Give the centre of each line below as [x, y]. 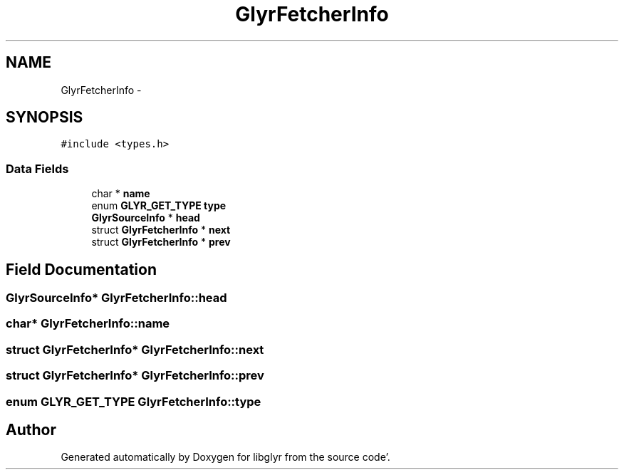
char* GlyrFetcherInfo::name [88, 324]
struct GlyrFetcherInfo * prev [161, 242]
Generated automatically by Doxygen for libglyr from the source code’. [225, 457]
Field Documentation [81, 269]
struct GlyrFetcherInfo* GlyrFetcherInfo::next [135, 349]
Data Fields [37, 168]
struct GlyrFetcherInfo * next [161, 230]
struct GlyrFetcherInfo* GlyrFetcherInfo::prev [135, 376]
